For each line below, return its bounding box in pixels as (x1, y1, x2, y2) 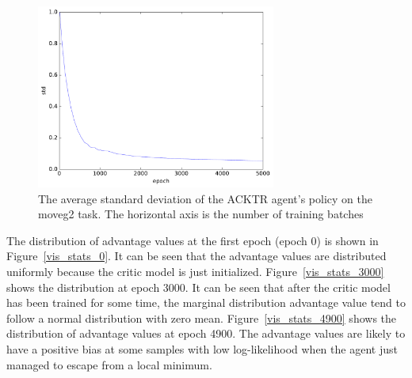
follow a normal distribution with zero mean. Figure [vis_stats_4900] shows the (6, 309, 397, 326)
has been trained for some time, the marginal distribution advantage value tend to (6, 294, 406, 311)
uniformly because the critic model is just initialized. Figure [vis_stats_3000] (6, 263, 384, 279)
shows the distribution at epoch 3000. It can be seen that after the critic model (6, 278, 391, 295)
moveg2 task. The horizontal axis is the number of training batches (38, 206, 364, 222)
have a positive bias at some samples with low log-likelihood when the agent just (6, 340, 398, 357)
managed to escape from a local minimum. (6, 356, 212, 372)
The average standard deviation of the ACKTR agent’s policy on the (38, 190, 372, 206)
